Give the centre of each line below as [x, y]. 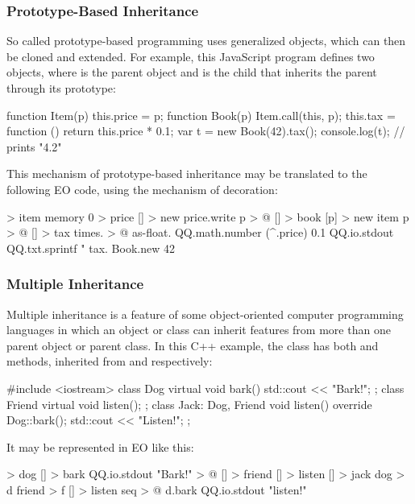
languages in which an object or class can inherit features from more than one [199, 330]
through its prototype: [61, 88]
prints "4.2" [34, 146]
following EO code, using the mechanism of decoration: [142, 189]
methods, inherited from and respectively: [110, 361]
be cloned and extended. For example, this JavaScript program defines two [191, 56]
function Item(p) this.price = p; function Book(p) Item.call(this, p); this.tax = [201, 115]
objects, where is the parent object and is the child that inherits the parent [192, 72]
